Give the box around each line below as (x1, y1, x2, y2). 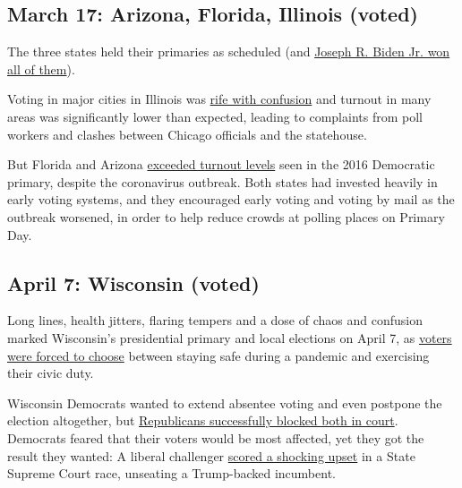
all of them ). (7, 59, 75, 78)
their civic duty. (7, 364, 94, 382)
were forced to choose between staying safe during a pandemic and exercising (7, 346, 430, 364)
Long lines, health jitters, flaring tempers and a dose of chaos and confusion (7, 311, 423, 330)
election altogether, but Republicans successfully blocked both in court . (7, 411, 398, 430)
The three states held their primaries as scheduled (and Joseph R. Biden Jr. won (7, 42, 450, 61)
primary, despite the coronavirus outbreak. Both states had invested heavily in (7, 172, 438, 191)
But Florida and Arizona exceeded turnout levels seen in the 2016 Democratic (7, 155, 435, 174)
